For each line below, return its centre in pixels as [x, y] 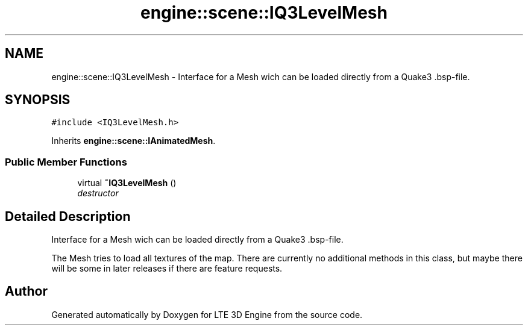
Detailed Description [68, 216]
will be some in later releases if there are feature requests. [167, 269]
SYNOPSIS [38, 100]
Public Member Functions [66, 162]
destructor [98, 193]
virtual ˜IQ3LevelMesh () [127, 183]
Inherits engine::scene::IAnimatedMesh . [134, 141]
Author [26, 291]
